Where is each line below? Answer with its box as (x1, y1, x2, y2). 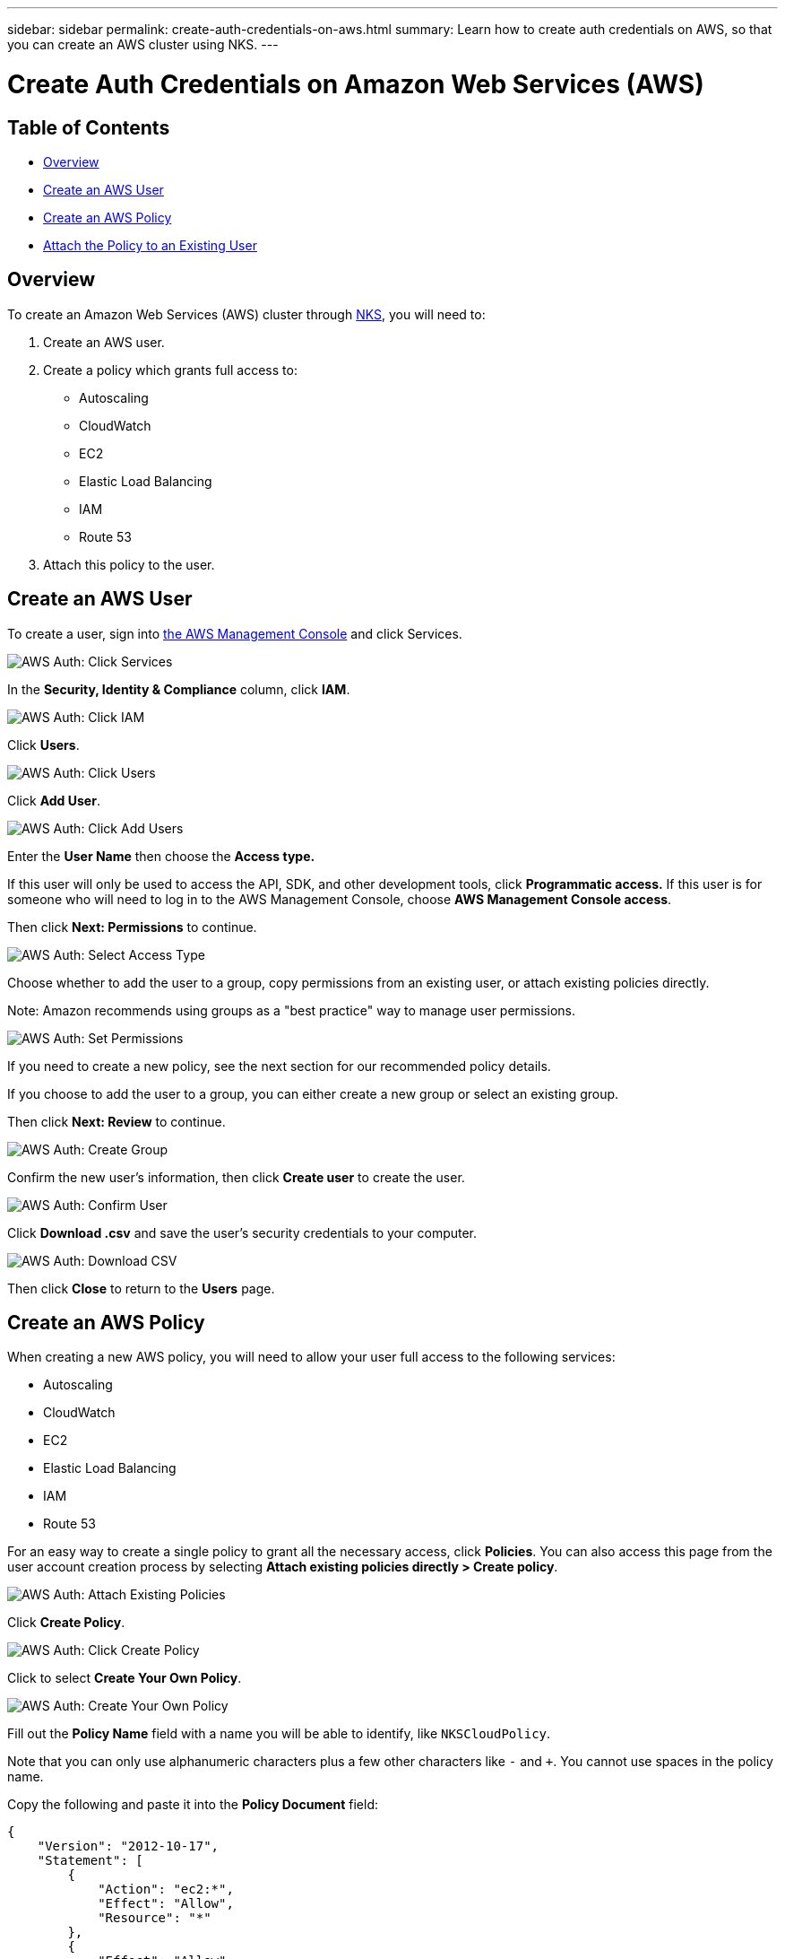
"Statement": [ (37, 1853, 143, 1868)
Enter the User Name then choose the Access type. (7, 848, 315, 864)
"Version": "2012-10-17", (37, 1839, 220, 1854)
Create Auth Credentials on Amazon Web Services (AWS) (7, 68, 704, 100)
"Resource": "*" (98, 1911, 211, 1926)
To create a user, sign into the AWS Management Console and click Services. (7, 625, 462, 641)
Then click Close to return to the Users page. (7, 1280, 275, 1296)
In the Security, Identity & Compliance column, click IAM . (7, 681, 350, 697)
